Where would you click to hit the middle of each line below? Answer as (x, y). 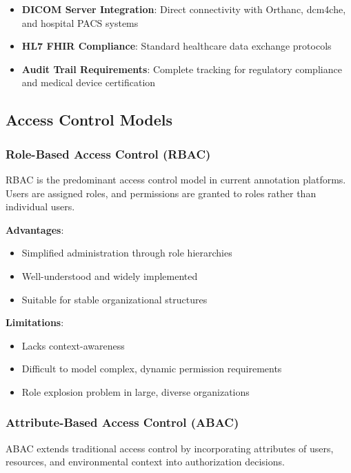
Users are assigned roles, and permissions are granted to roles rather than (161, 193)
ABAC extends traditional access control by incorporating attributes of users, (170, 448)
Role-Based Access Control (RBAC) (108, 153)
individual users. (40, 207)
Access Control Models (89, 120)
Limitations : (35, 322)
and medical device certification (89, 82)
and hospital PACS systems (80, 22)
